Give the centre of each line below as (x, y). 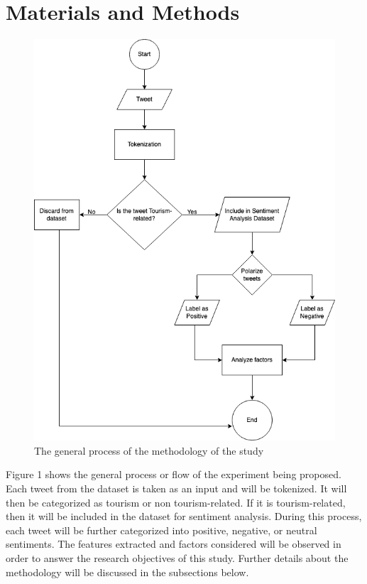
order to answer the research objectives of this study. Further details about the (177, 557)
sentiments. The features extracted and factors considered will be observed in (174, 544)
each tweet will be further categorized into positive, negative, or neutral (161, 530)
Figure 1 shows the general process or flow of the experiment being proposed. (174, 474)
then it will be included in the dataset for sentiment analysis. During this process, (184, 516)
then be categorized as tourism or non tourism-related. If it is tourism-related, (176, 502)
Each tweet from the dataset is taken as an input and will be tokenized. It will (176, 488)
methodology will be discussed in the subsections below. (127, 572)
